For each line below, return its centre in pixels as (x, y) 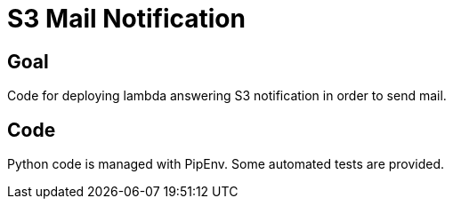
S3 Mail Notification (126, 19)
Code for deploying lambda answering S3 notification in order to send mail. (227, 96)
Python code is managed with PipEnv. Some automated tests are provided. (226, 164)
